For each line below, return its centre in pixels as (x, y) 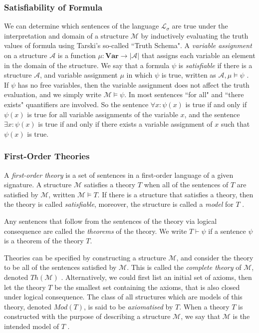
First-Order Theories (47, 156)
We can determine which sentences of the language (82, 26)
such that (235, 124)
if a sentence (227, 231)
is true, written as (189, 75)
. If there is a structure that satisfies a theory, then (175, 194)
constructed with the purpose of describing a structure (87, 316)
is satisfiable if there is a (215, 65)
